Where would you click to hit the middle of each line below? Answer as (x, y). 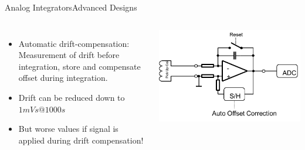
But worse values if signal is (68, 129)
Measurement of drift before (69, 55)
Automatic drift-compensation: (74, 43)
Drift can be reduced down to (72, 97)
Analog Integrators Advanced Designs (71, 7)
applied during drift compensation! (81, 140)
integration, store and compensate (79, 66)
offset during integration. (63, 78)
